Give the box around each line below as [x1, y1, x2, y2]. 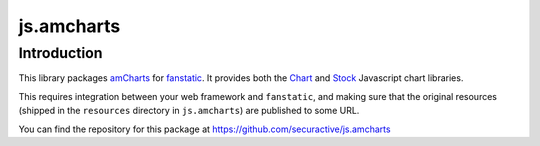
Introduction [18, 44, 103, 62]
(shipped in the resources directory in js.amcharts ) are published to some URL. [18, 105, 360, 117]
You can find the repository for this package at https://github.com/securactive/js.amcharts [18, 123, 391, 135]
